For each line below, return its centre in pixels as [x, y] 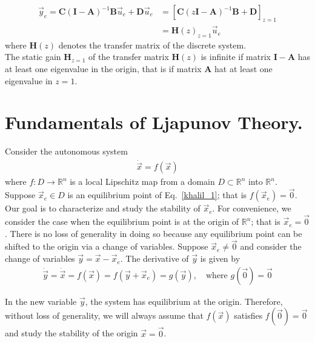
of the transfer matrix [128, 57]
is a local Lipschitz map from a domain [142, 181]
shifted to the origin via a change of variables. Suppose [107, 246]
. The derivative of [154, 258]
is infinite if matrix [236, 57]
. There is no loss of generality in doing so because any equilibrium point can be [154, 233]
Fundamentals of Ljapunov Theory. [154, 122]
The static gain [33, 57]
